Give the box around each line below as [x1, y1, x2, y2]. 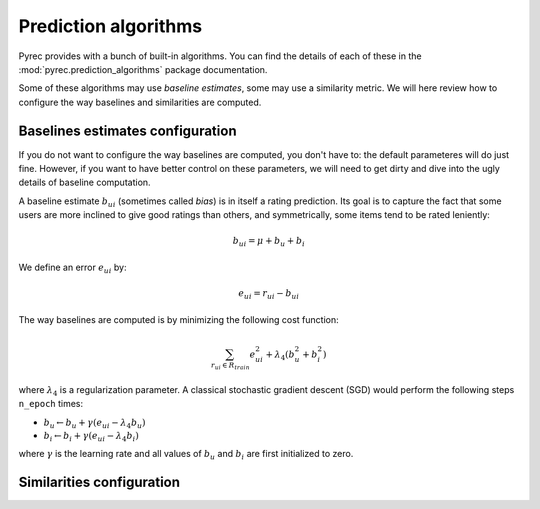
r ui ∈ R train [210, 360, 250, 371]
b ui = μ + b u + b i [232, 235, 305, 249]
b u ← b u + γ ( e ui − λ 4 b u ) [43, 416, 146, 430]
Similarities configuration [18, 473, 180, 490]
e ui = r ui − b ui [238, 288, 300, 301]
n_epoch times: [18, 398, 84, 410]
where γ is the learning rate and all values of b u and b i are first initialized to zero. [18, 448, 354, 462]
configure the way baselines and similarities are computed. [18, 96, 262, 108]
